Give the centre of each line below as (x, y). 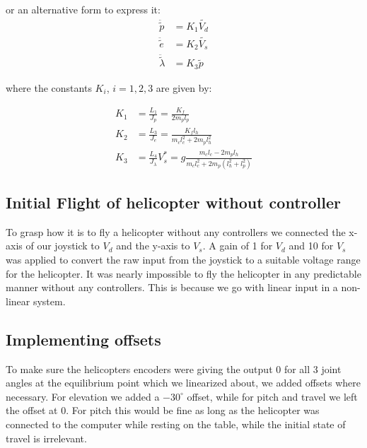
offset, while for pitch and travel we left (272, 396)
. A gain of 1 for (238, 246)
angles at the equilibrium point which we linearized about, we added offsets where (183, 383)
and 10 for (311, 246)
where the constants (49, 87)
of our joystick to (63, 246)
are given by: (184, 87)
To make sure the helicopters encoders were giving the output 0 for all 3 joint (174, 369)
